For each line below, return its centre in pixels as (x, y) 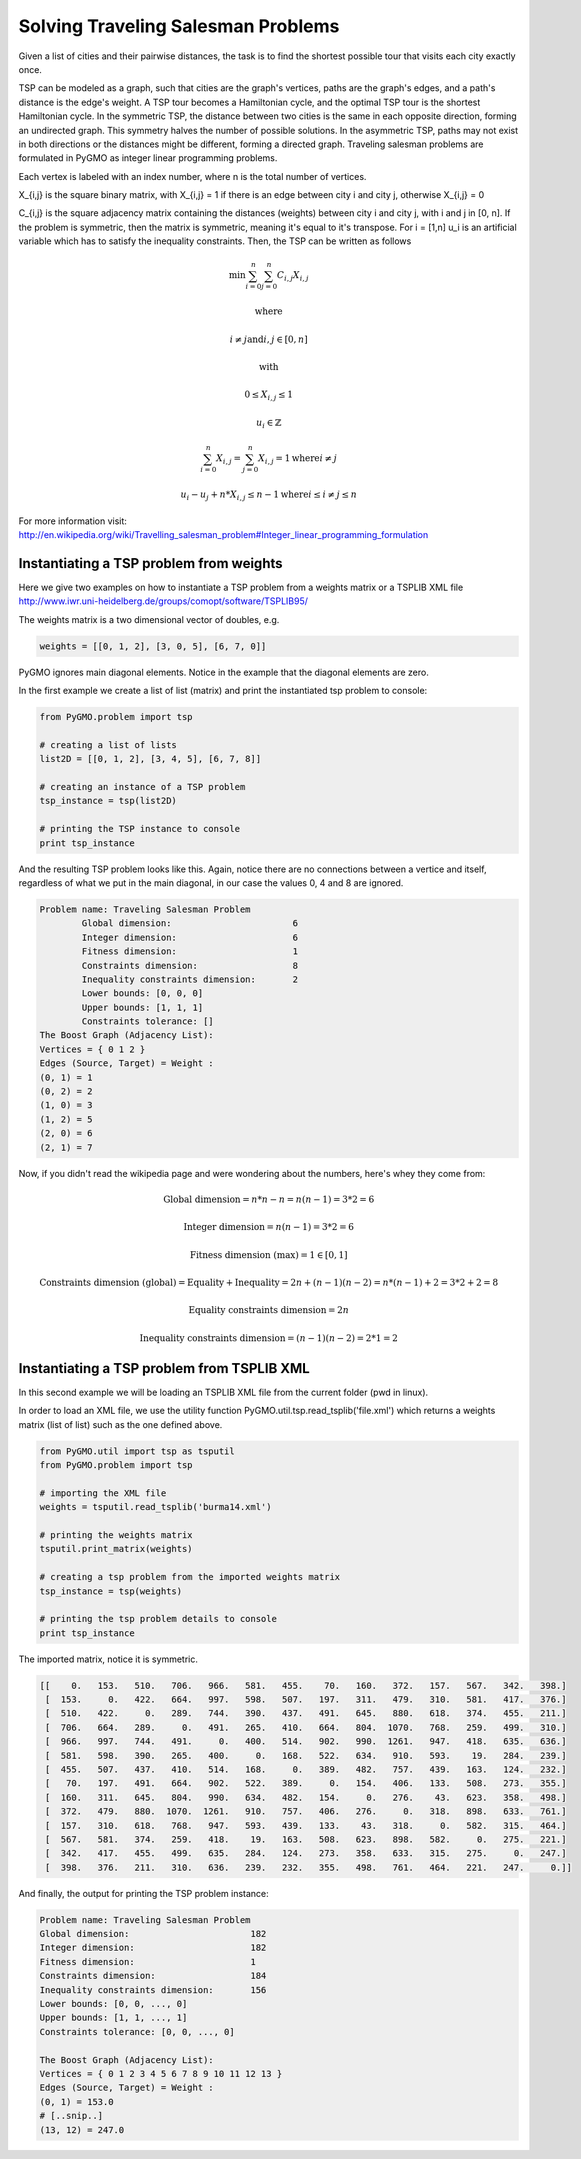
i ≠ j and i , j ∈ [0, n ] (269, 339)
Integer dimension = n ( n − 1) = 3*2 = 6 (269, 1227)
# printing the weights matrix (116, 1534)
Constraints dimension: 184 (153, 1976)
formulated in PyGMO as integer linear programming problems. (148, 158)
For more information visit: (72, 521)
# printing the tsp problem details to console (158, 1619)
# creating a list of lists (108, 744)
